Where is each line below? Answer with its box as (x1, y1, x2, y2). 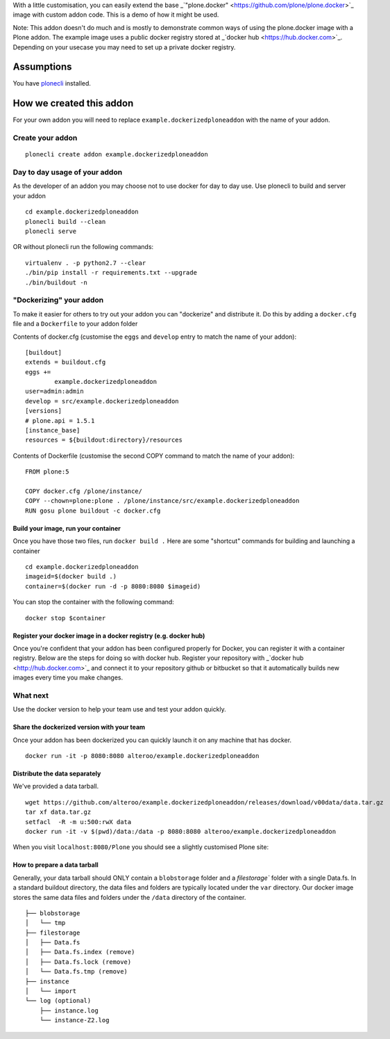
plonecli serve (25, 227, 77, 236)
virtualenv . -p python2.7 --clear (25, 259, 146, 267)
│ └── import (25, 988, 77, 995)
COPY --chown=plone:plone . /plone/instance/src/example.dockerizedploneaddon (25, 497, 300, 505)
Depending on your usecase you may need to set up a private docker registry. (12, 42, 236, 51)
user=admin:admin (25, 387, 84, 396)
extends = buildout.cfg (25, 358, 106, 367)
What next (12, 691, 49, 700)
